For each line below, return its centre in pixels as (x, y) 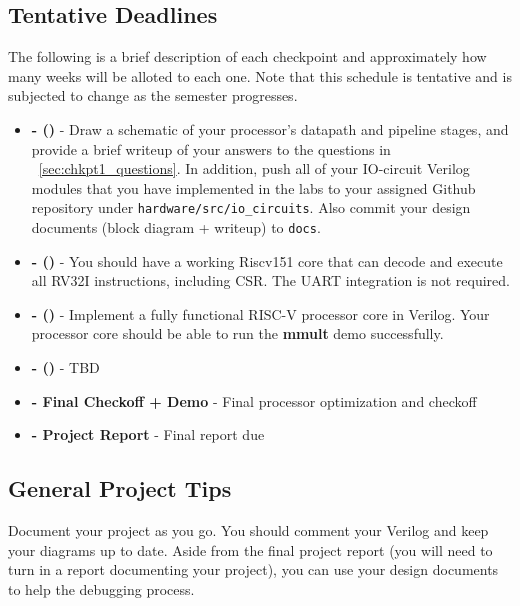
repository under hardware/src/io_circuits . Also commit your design (251, 207)
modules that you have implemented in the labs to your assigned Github (253, 187)
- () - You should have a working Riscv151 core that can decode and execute (267, 260)
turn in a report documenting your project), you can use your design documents (253, 569)
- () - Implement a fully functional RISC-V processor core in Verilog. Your (260, 313)
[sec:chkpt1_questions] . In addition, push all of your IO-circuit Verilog (254, 168)
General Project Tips (120, 488)
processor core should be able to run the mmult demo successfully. (237, 333)
